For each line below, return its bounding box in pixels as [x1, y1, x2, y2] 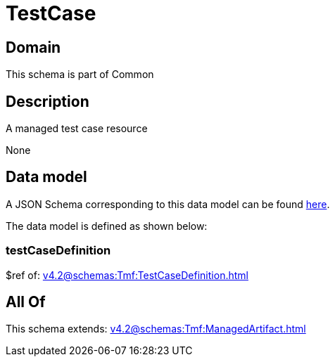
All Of [6, 293, 46, 311]
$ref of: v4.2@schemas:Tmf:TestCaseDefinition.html [6, 269, 248, 281]
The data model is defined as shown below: [6, 219, 208, 232]
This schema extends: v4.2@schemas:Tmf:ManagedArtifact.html [6, 323, 306, 335]
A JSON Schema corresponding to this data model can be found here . [6, 198, 330, 210]
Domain [6, 38, 61, 56]
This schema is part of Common [6, 68, 154, 81]
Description [6, 92, 89, 110]
